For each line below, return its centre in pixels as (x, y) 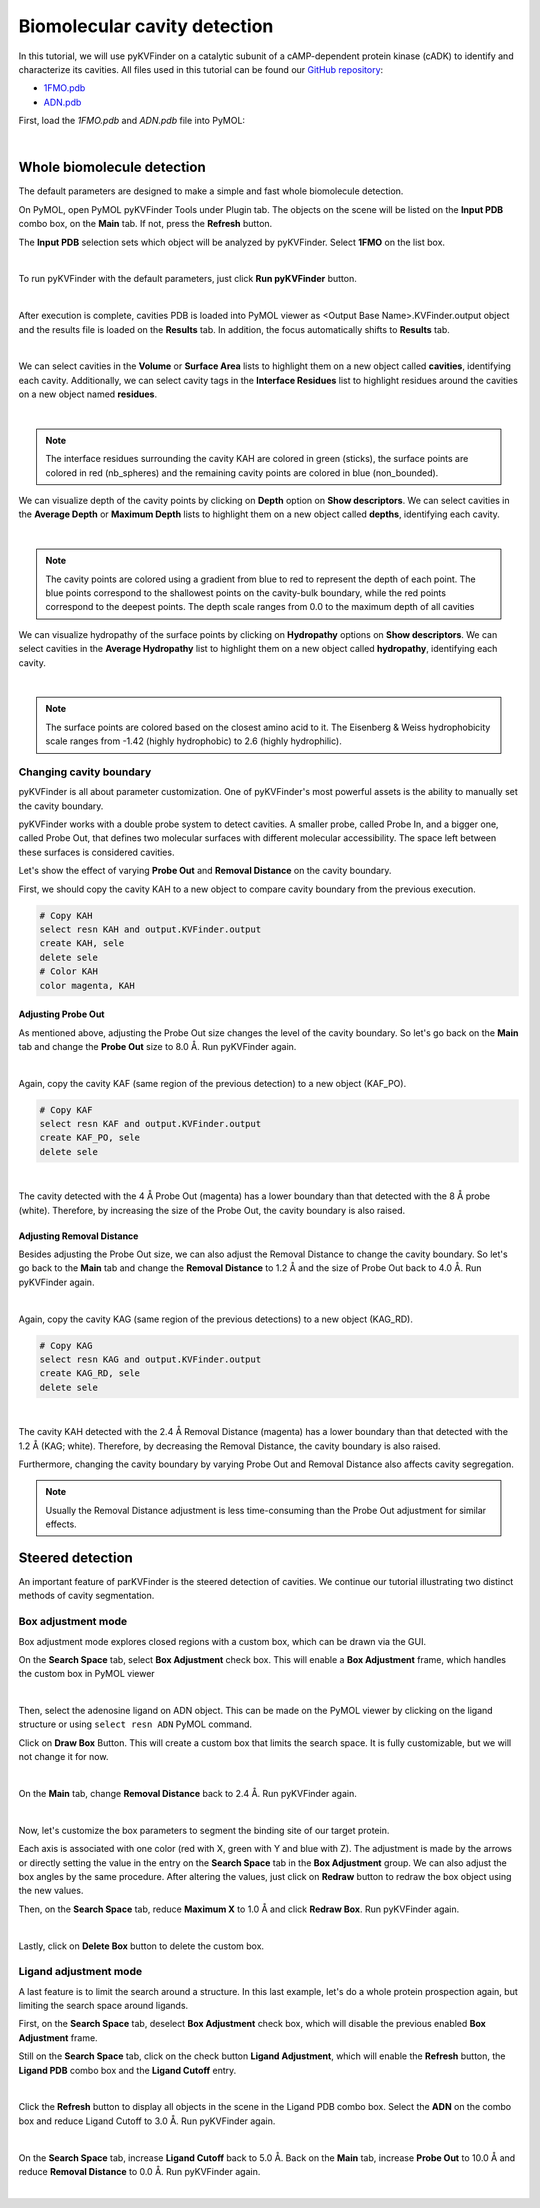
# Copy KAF (66, 1109)
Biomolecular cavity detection (146, 26)
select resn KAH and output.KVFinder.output (150, 929)
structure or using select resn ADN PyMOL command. (135, 1724)
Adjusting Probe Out (61, 1014)
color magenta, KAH (87, 985)
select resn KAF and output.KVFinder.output (150, 1124)
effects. (61, 1524)
